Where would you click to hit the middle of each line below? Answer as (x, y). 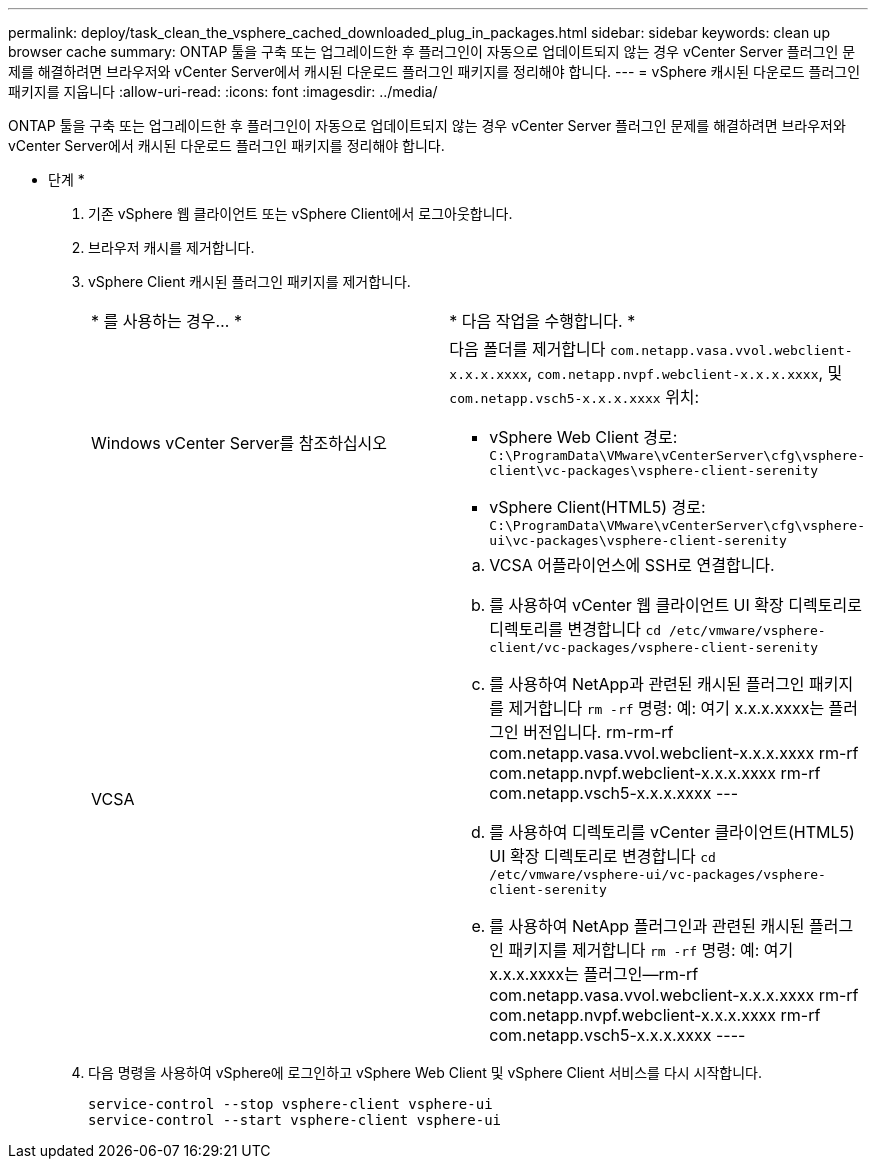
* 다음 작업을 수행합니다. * (542, 321)
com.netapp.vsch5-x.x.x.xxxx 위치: (574, 397)
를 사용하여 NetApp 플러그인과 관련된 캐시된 (647, 926)
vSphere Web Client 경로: (583, 437)
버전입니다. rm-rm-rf (598, 732)
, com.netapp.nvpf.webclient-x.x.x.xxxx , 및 (685, 373)
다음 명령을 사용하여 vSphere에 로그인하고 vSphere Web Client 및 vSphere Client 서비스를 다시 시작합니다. (425, 1072)
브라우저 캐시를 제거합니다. (171, 247)
